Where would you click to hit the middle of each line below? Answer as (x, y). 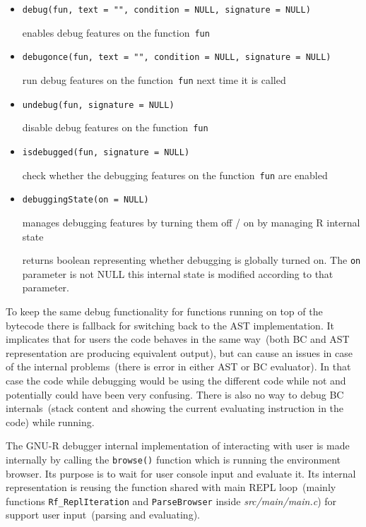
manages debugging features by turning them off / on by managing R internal (191, 222)
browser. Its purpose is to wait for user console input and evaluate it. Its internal (181, 473)
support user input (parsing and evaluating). (103, 515)
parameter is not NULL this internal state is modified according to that (178, 273)
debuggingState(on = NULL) (85, 200)
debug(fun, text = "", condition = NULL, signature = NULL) (166, 10)
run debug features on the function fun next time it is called (154, 79)
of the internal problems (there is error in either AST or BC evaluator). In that (178, 367)
